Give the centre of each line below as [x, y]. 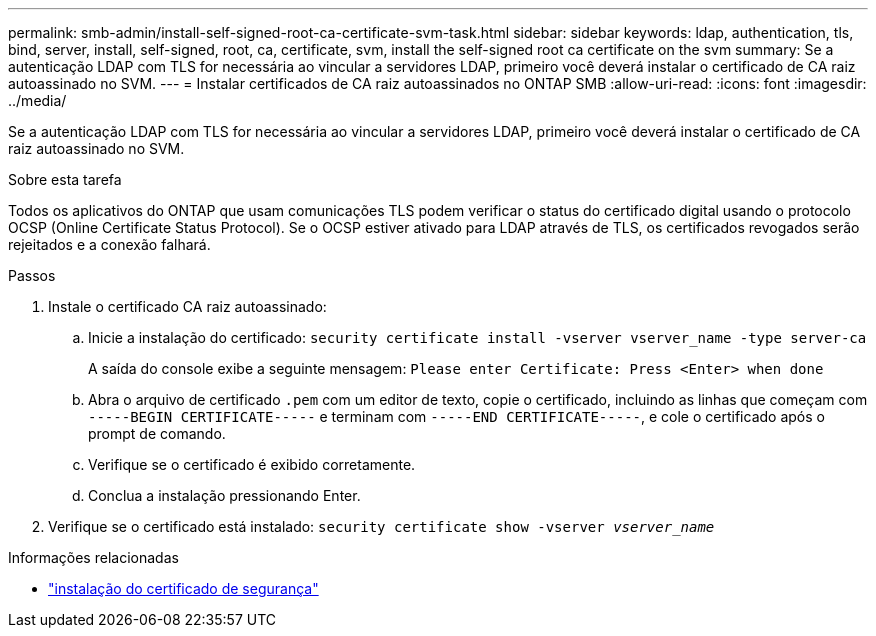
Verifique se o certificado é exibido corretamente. [252, 464]
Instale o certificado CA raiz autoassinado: [187, 306]
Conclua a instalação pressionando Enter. [224, 495]
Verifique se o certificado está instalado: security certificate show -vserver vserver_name [381, 526]
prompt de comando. [157, 433]
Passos [32, 275]
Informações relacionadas [93, 557]
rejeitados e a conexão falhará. [109, 244]
